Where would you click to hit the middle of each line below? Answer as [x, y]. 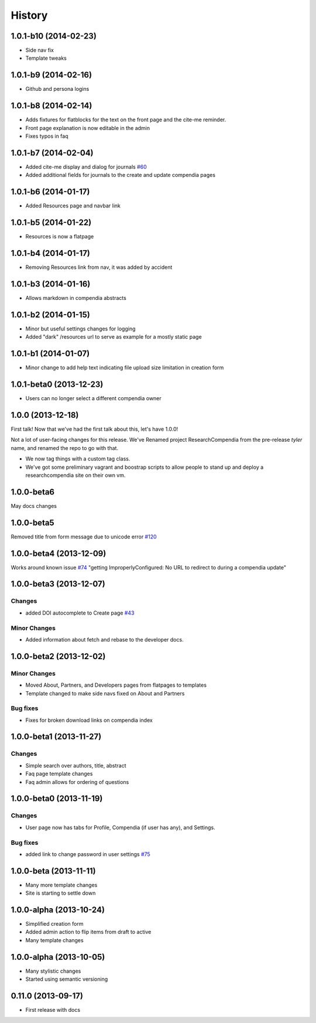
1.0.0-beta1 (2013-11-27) [56, 737]
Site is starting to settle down [61, 893]
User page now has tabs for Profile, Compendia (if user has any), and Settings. [121, 827]
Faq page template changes [59, 774]
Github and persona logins [57, 89]
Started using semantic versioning [67, 979]
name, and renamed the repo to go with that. [65, 448]
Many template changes [55, 940]
